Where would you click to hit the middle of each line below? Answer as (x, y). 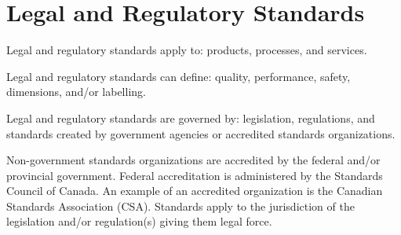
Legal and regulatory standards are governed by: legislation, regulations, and (191, 117)
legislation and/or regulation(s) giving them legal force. (139, 221)
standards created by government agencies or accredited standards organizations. (201, 133)
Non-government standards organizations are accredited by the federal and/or (193, 160)
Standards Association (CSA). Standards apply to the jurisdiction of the (180, 206)
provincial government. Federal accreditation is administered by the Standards (195, 175)
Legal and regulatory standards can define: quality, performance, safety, (179, 76)
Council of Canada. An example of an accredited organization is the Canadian (195, 191)
